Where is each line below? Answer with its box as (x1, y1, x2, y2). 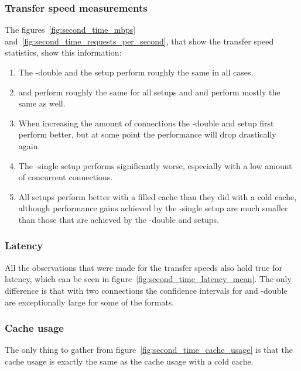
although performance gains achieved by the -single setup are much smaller (18, 202, 288, 214)
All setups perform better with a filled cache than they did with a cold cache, (18, 190, 297, 202)
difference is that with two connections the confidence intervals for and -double (5, 284, 288, 296)
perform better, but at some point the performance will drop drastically (18, 128, 276, 140)
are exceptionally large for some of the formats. (5, 296, 175, 308)
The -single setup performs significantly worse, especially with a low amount (18, 159, 292, 171)
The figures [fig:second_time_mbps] (5, 23, 136, 36)
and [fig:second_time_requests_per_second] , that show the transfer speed (5, 35, 274, 47)
